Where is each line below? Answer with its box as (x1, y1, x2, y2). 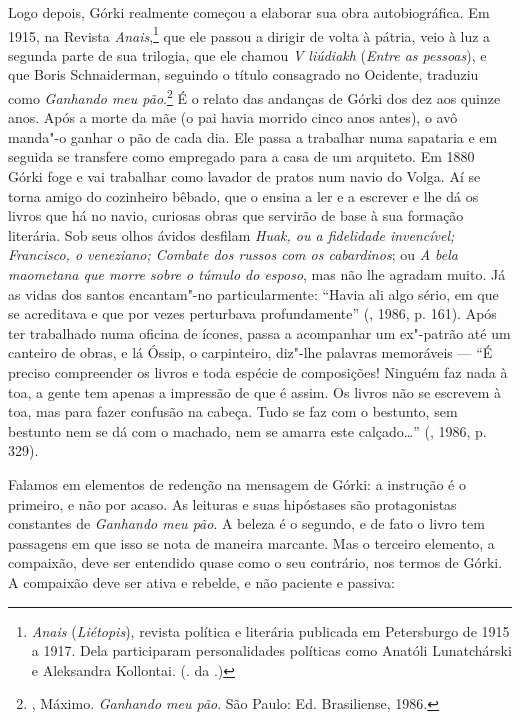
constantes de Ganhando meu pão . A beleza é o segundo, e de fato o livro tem (8, 513, 485, 534)
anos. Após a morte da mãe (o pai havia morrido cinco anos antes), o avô (8, 107, 458, 128)
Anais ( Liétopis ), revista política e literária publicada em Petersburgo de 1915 (31, 620, 510, 641)
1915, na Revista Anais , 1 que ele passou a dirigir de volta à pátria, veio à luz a (8, 22, 491, 46)
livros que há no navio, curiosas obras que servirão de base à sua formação (8, 205, 464, 226)
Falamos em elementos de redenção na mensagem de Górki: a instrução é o (8, 473, 466, 494)
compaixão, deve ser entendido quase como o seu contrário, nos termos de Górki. (8, 552, 503, 573)
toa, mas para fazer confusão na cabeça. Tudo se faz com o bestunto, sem (8, 401, 458, 422)
